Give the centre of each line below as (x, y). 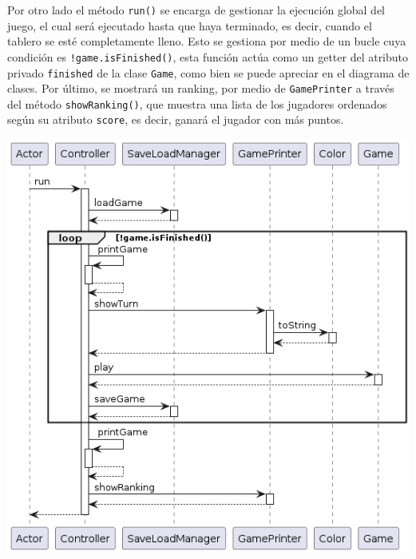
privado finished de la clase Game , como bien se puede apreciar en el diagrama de (208, 72)
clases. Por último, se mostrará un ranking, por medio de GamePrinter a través (201, 88)
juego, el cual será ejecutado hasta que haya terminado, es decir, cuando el (190, 25)
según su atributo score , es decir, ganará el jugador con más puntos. (176, 119)
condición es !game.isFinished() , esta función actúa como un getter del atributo (208, 56)
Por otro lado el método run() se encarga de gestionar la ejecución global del (196, 10)
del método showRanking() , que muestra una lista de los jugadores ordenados (197, 103)
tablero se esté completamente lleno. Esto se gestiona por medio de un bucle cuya (207, 41)
